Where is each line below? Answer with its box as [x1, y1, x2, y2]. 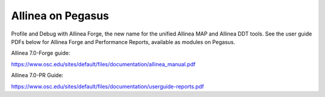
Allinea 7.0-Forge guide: [11, 49, 70, 57]
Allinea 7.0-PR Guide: [11, 72, 64, 79]
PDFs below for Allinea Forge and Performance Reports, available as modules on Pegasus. [11, 38, 236, 45]
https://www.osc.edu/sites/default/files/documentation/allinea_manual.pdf [11, 60, 196, 67]
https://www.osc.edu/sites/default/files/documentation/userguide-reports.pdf [11, 83, 205, 90]
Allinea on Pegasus [11, 9, 110, 22]
